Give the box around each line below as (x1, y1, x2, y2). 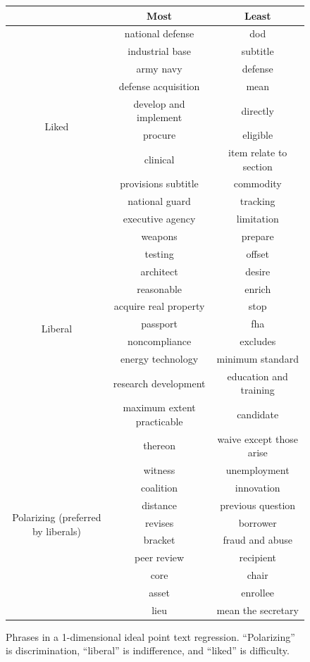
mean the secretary (216, 602, 299, 617)
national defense (124, 26, 194, 41)
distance (142, 497, 178, 512)
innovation (235, 480, 280, 494)
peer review (135, 550, 185, 565)
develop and (133, 96, 185, 111)
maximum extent (123, 400, 196, 415)
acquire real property (113, 299, 205, 313)
